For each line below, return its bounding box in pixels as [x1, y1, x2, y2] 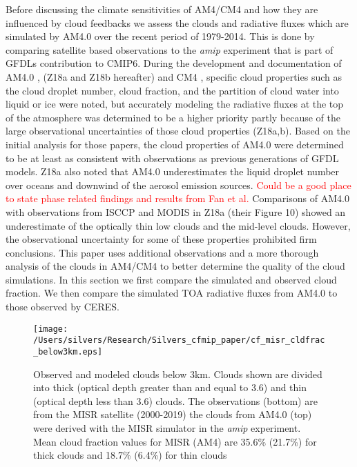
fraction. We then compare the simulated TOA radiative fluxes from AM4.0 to [6, 286, 338, 300]
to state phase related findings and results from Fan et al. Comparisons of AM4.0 [6, 191, 349, 206]
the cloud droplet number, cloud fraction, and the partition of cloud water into [6, 83, 339, 97]
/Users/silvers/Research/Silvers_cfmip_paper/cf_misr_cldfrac [33, 335, 325, 346]
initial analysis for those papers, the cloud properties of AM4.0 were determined [6, 137, 344, 151]
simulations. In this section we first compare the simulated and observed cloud [6, 272, 337, 286]
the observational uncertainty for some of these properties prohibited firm [6, 232, 317, 246]
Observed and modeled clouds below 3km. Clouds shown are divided [33, 366, 322, 381]
